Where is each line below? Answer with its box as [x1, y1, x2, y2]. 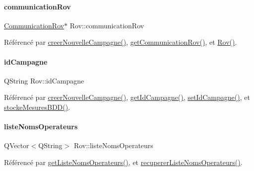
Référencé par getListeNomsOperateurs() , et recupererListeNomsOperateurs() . [4, 157, 243, 167]
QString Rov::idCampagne [4, 75, 84, 85]
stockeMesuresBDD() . [4, 101, 70, 112]
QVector [4, 140, 29, 151]
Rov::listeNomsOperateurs [73, 140, 153, 151]
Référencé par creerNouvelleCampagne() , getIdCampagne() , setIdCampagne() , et [4, 92, 250, 102]
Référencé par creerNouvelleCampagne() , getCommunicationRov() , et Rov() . [4, 37, 237, 47]
